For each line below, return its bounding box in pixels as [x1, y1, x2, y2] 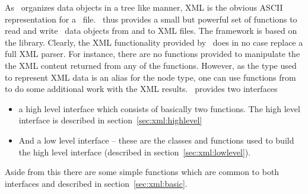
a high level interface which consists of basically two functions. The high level [18, 102, 300, 115]
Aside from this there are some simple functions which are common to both [5, 166, 280, 178]
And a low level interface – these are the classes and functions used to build [18, 133, 294, 146]
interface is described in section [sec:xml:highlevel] [18, 114, 202, 126]
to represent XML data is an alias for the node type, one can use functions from [5, 71, 296, 83]
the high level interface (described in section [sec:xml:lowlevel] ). [18, 145, 251, 158]
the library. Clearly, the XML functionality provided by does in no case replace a [5, 36, 303, 48]
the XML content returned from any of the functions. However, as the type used [5, 59, 297, 71]
